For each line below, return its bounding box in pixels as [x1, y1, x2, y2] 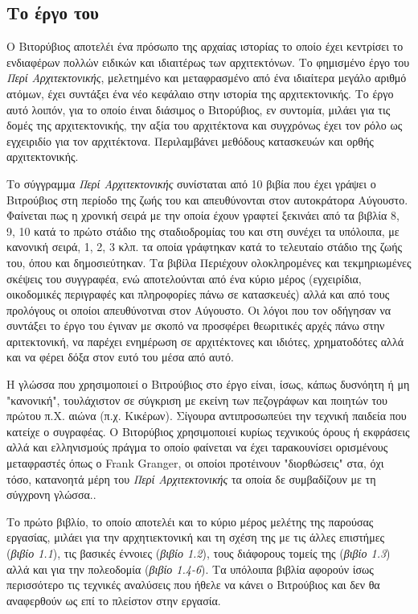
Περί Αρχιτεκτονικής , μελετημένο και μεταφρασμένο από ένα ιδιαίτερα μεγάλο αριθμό [6, 69, 407, 86]
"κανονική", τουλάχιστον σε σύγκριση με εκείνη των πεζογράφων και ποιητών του [6, 391, 388, 408]
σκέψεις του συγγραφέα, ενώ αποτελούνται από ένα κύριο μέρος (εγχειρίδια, [6, 270, 362, 286]
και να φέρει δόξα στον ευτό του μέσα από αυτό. [6, 348, 234, 365]
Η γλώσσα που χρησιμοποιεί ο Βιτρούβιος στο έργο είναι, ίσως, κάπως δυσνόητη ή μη [6, 376, 410, 393]
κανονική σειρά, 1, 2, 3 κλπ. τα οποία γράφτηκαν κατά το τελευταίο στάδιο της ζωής [6, 238, 403, 255]
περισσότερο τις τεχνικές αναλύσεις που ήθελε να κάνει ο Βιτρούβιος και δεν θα [6, 576, 380, 593]
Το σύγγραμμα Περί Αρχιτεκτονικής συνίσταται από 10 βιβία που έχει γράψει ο [6, 175, 376, 192]
